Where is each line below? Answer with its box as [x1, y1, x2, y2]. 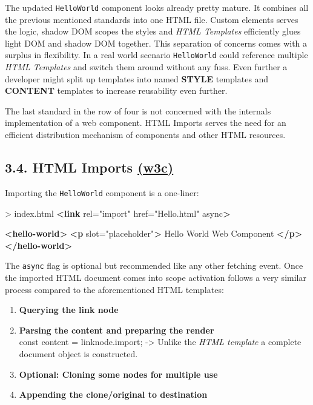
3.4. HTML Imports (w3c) [5, 158, 174, 177]
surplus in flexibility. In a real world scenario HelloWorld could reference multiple [5, 48, 308, 61]
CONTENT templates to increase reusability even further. [5, 84, 228, 97]
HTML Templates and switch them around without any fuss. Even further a [5, 61, 288, 73]
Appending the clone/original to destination [19, 388, 208, 401]
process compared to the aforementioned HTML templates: [5, 283, 224, 295]
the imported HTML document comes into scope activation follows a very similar [5, 271, 306, 283]
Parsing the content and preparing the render [19, 323, 214, 336]
